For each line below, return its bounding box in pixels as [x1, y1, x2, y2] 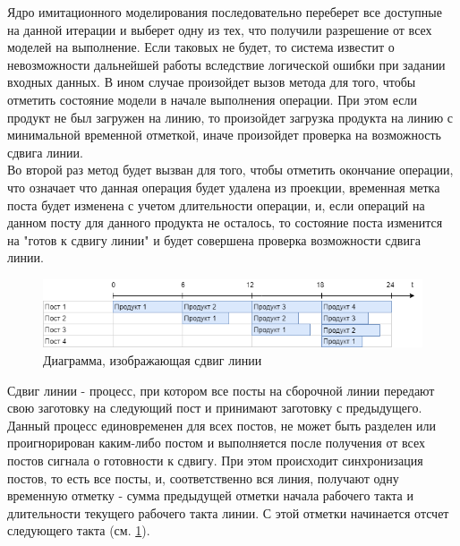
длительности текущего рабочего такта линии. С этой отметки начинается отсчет [7, 503, 449, 522]
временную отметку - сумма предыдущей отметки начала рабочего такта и [7, 486, 413, 505]
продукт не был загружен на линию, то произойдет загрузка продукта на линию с [7, 107, 454, 126]
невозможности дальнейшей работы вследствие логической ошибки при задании [7, 55, 446, 73]
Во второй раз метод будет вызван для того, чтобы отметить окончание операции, [7, 160, 454, 179]
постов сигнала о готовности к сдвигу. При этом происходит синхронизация [7, 450, 423, 469]
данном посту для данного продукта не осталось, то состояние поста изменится [7, 213, 443, 232]
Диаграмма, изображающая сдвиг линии [43, 351, 262, 369]
